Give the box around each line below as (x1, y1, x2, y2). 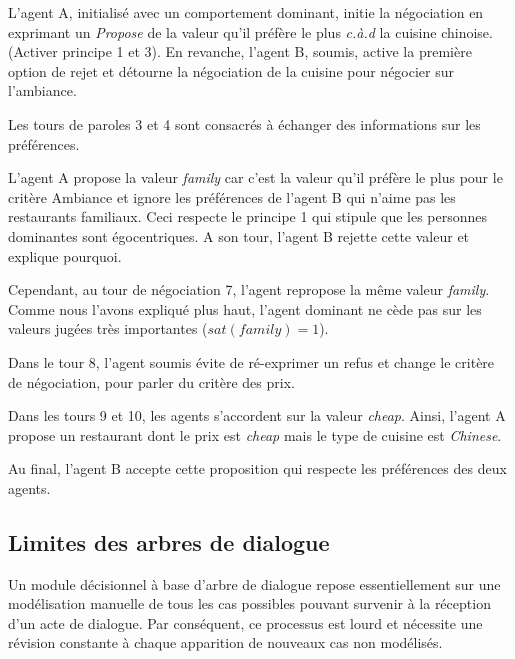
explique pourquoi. (8, 245, 122, 266)
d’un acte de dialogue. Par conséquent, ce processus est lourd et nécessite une (8, 612, 483, 633)
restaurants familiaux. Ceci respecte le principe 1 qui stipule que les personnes (8, 206, 488, 227)
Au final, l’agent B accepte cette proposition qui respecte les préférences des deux (8, 458, 507, 479)
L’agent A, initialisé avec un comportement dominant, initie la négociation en (8, 2, 484, 22)
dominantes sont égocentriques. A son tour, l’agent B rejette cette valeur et (8, 225, 470, 246)
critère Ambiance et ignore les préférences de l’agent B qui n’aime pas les (8, 186, 456, 207)
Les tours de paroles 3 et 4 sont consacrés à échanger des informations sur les (8, 113, 481, 134)
